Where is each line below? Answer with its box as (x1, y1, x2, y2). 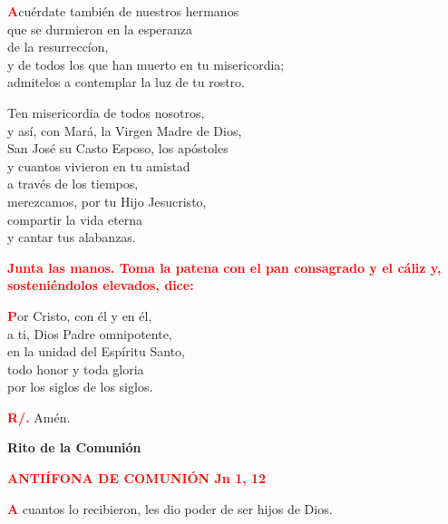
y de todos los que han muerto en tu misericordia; (7, 54, 285, 73)
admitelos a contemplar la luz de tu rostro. (7, 73, 245, 92)
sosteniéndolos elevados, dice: (7, 276, 194, 295)
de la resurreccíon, (7, 37, 109, 56)
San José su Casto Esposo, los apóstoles (7, 139, 229, 158)
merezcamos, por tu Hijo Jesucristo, (7, 191, 207, 210)
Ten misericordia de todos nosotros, (7, 102, 205, 121)
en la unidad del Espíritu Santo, (7, 342, 185, 361)
